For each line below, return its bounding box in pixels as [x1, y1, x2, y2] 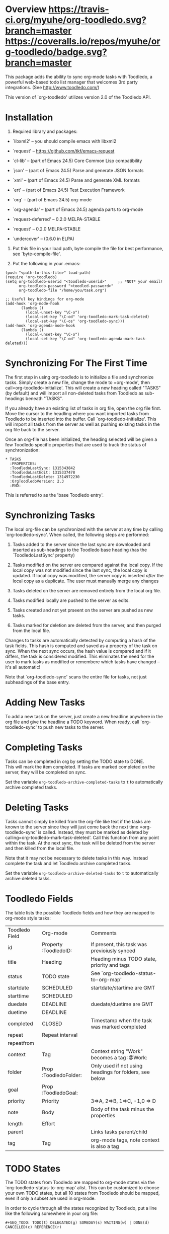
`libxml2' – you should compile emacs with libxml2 [12, 138, 117, 144]
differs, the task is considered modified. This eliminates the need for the [5, 653, 154, 659]
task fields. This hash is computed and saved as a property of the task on [5, 643, 157, 649]
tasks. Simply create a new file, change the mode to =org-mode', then [5, 379, 150, 385]
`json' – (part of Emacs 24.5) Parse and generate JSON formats [12, 167, 144, 173]
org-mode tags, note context [91, 1136, 160, 1143]
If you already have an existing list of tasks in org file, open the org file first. [5, 405, 161, 411]
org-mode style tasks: [5, 915, 51, 921]
